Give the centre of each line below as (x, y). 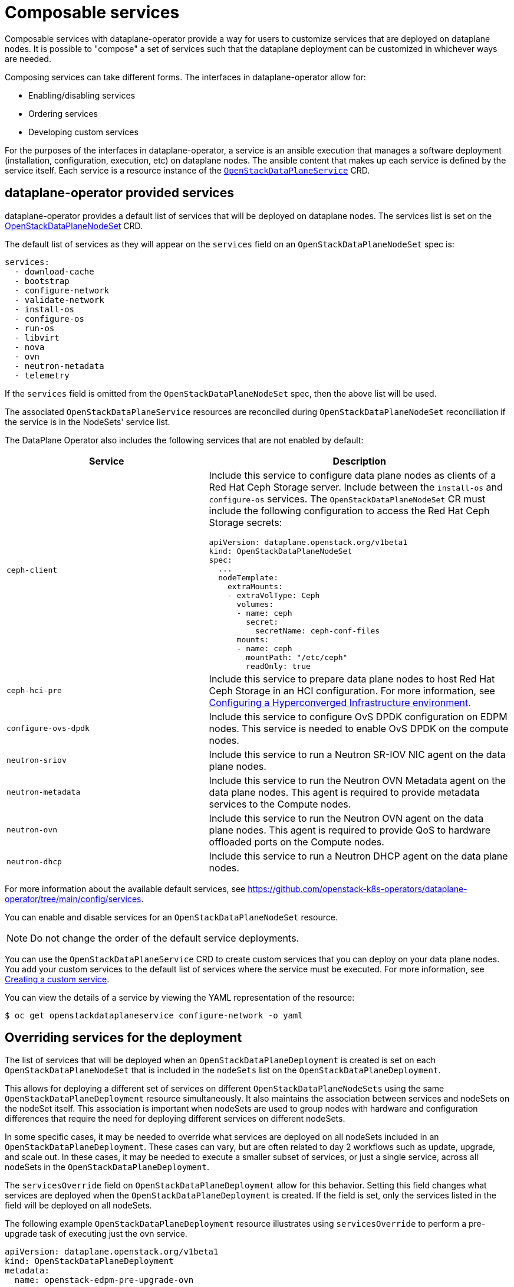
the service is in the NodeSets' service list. (88, 422)
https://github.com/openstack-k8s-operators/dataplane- (358, 889)
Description (360, 461)
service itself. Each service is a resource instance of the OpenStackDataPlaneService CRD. (187, 170)
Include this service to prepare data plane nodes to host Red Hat (352, 679)
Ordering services (63, 113)
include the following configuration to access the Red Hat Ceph (349, 510)
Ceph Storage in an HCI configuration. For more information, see (352, 690)
